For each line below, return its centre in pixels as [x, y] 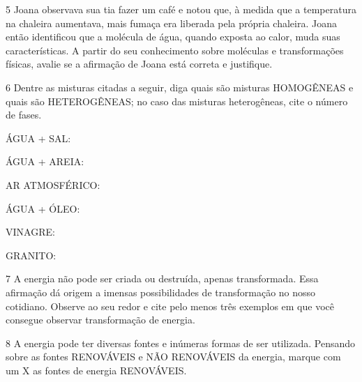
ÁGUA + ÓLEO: [43, 208]
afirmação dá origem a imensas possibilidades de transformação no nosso [161, 292]
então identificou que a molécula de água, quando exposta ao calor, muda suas [173, 37]
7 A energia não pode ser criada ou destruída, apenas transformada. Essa [162, 278]
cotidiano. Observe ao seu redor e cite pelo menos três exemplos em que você [170, 306]
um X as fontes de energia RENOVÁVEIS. [96, 370]
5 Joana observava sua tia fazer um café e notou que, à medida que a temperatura [181, 9]
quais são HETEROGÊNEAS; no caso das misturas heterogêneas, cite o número [177, 101]
